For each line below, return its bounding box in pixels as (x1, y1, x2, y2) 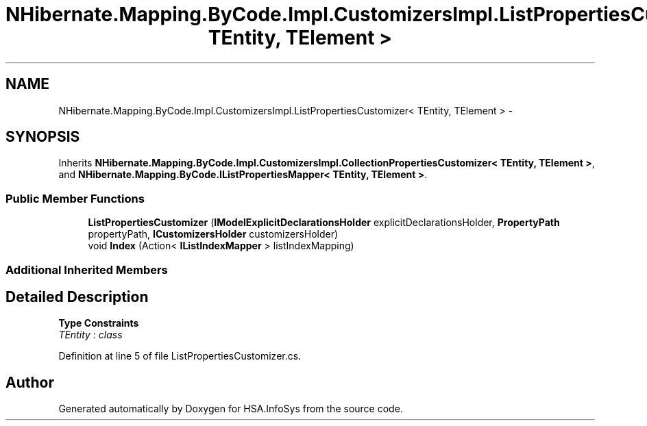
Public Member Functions (5, 191, 145, 205)
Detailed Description (5, 288, 149, 305)
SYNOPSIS (5, 128, 80, 146)
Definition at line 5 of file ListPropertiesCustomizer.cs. (58, 350, 302, 362)
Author (5, 373, 54, 391)
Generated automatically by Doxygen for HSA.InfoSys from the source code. (58, 403, 403, 415)
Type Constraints (58, 317, 139, 329)
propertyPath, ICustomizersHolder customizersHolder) (88, 228, 339, 240)
